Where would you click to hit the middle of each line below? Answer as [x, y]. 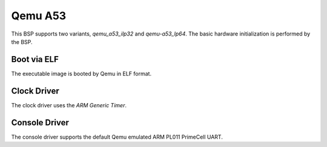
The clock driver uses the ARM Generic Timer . [69, 105]
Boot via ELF [35, 59]
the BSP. [22, 42]
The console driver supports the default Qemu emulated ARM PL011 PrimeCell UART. [117, 137]
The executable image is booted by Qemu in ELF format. [81, 73]
